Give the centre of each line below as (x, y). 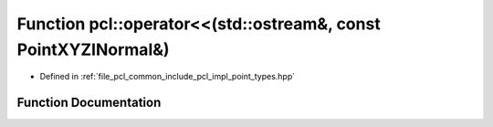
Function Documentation (89, 103)
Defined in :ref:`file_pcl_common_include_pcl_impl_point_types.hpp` (168, 77)
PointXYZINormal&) (93, 49)
